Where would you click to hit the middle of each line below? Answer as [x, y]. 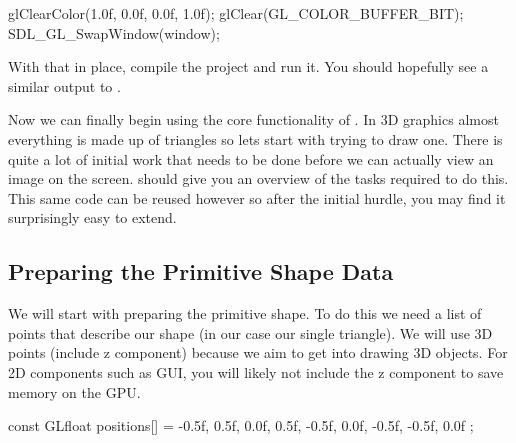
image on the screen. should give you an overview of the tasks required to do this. [258, 178]
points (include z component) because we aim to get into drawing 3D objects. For [258, 352]
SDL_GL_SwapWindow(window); [114, 32]
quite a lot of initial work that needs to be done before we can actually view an [251, 158]
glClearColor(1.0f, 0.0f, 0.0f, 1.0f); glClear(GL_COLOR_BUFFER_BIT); [236, 13]
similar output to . [64, 85]
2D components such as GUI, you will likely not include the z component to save [256, 371]
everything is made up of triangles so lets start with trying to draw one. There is [255, 138]
